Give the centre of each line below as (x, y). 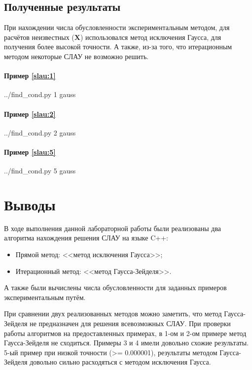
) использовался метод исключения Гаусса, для (151, 37)
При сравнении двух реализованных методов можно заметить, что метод (113, 314)
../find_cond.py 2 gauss (40, 132)
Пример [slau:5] (30, 151)
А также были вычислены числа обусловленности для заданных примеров (115, 287)
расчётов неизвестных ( (39, 37)
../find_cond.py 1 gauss (40, 94)
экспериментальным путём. (45, 297)
